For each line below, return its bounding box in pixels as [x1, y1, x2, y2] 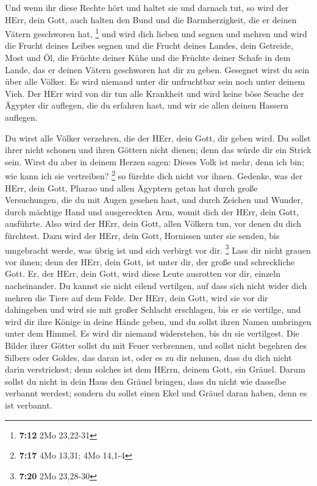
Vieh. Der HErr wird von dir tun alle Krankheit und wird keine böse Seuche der [5, 87, 304, 99]
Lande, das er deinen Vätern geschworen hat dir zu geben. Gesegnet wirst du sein [5, 63, 310, 76]
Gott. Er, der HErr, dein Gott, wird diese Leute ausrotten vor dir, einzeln [5, 267, 281, 280]
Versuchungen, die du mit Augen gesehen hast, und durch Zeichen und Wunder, [5, 193, 303, 206]
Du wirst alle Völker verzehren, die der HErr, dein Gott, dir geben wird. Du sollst [5, 131, 311, 144]
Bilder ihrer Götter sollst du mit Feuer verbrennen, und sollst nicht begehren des [5, 339, 307, 351]
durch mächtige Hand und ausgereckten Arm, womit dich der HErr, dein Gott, [5, 205, 299, 218]
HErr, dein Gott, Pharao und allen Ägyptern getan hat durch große [5, 181, 258, 194]
